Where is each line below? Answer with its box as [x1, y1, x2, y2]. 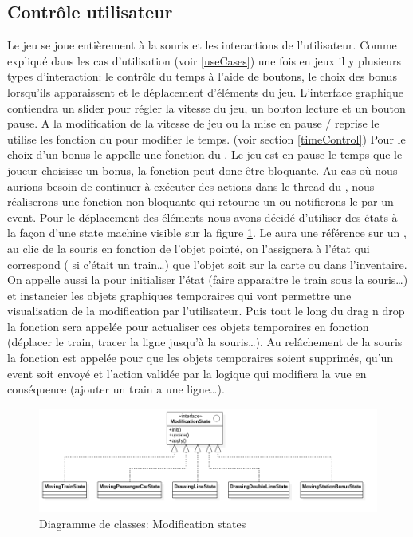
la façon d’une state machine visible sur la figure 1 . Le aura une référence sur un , [7, 224, 407, 241]
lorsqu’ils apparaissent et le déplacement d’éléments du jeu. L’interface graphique [7, 83, 403, 100]
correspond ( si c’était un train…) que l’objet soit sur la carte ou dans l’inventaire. [7, 255, 407, 272]
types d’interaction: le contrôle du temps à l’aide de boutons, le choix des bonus [7, 68, 397, 85]
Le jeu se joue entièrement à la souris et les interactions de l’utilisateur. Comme [7, 37, 397, 53]
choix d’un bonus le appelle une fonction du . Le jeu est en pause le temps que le [7, 146, 403, 163]
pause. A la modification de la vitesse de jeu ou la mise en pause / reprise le [7, 115, 380, 132]
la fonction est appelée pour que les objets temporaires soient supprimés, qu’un [7, 349, 394, 366]
